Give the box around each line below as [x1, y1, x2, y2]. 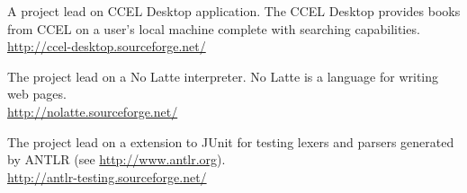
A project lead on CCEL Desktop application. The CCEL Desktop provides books [7, 2, 461, 20]
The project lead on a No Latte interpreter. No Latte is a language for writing [7, 66, 439, 85]
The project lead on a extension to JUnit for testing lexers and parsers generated [7, 132, 454, 151]
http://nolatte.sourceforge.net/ [7, 101, 178, 120]
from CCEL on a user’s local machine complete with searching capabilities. [7, 19, 420, 38]
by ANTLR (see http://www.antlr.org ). [7, 150, 226, 169]
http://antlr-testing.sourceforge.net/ [7, 167, 207, 186]
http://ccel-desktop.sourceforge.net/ [7, 37, 206, 56]
